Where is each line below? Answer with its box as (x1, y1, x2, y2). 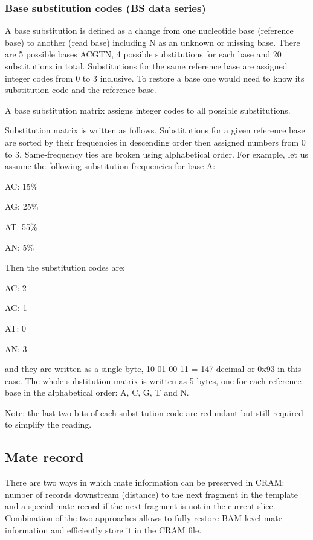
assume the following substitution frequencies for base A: (5, 159, 216, 172)
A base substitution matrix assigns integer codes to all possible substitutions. (5, 103, 291, 116)
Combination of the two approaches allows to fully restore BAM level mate (5, 512, 283, 524)
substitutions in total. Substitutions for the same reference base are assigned (5, 60, 288, 72)
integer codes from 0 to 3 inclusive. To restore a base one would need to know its (5, 71, 305, 84)
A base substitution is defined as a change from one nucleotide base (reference (5, 24, 294, 37)
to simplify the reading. (5, 418, 92, 431)
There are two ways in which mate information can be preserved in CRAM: (5, 476, 285, 489)
